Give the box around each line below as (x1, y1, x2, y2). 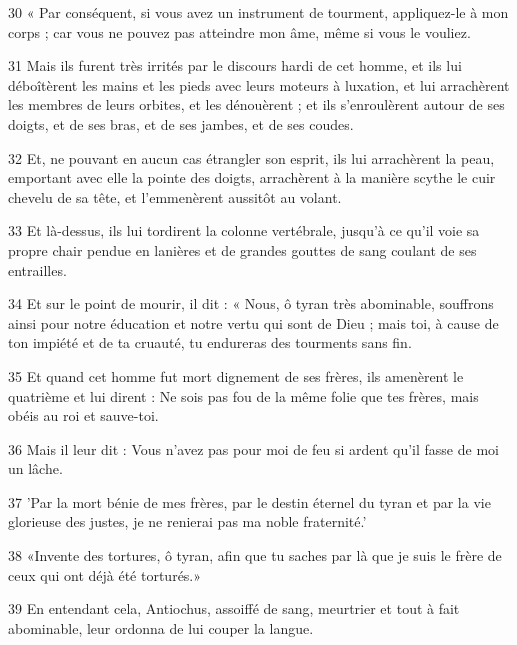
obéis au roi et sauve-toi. (8, 405, 159, 426)
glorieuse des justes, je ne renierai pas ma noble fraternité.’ (8, 511, 367, 532)
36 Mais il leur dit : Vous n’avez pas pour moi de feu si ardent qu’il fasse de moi (8, 438, 499, 459)
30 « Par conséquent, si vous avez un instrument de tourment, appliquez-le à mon (8, 2, 509, 22)
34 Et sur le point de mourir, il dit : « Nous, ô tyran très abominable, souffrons (8, 293, 494, 314)
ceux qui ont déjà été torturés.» (8, 564, 202, 585)
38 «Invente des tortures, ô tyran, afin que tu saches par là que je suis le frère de (8, 545, 502, 566)
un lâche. (8, 458, 63, 479)
